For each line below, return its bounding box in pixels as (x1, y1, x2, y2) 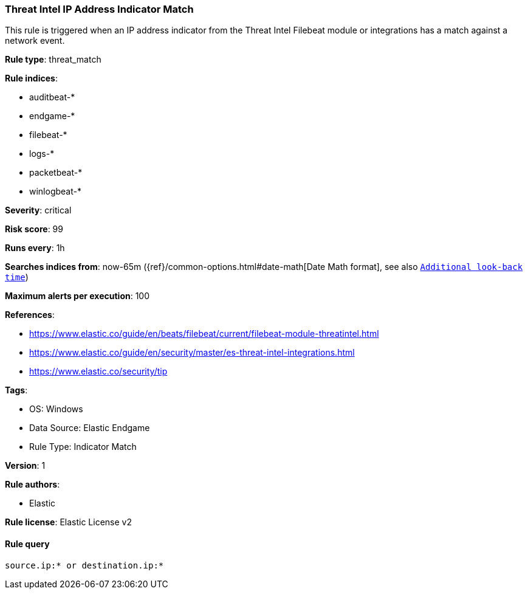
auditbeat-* (29, 92, 75, 103)
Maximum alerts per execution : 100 (5, 291, 150, 302)
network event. (5, 35, 65, 46)
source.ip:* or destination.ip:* (5, 560, 164, 570)
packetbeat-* (29, 167, 83, 178)
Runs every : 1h (5, 243, 65, 254)
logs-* (29, 148, 55, 159)
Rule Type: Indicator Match (29, 441, 137, 452)
